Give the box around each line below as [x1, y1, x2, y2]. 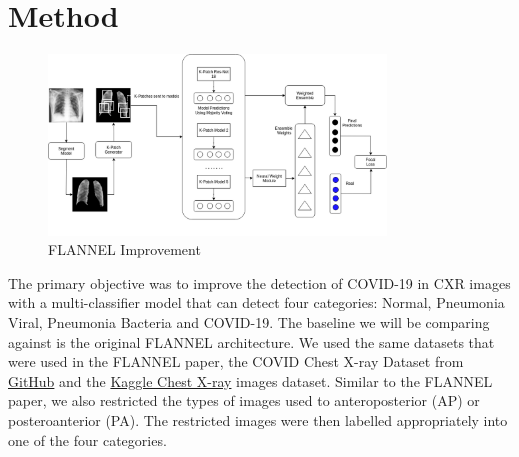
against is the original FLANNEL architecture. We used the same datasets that [8, 331, 495, 352]
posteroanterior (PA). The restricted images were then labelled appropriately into [8, 409, 508, 430]
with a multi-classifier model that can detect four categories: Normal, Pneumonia [8, 292, 505, 313]
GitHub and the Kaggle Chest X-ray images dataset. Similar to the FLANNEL [8, 370, 493, 391]
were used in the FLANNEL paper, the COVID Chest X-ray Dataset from [8, 351, 464, 372]
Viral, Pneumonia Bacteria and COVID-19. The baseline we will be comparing [8, 312, 490, 333]
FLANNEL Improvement [48, 239, 201, 260]
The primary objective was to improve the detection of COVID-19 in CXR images [8, 272, 511, 293]
